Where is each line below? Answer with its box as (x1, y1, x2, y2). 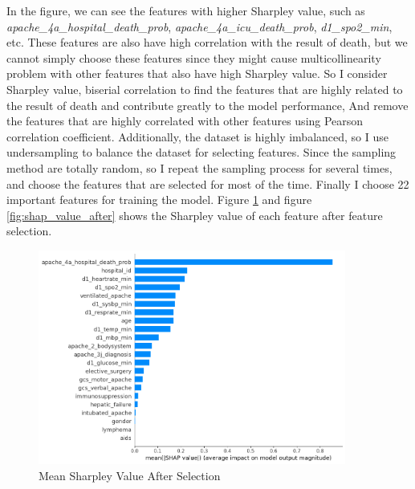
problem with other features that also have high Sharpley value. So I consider (6, 65, 388, 82)
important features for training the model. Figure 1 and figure (6, 191, 312, 208)
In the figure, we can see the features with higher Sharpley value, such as (6, 2, 365, 18)
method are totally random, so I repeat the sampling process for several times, (6, 159, 393, 176)
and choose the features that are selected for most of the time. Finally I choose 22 (6, 175, 409, 192)
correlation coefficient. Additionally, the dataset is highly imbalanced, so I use (6, 128, 389, 145)
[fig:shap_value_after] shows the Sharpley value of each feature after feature (6, 206, 383, 223)
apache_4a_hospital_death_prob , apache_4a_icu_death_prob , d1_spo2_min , (6, 18, 393, 35)
